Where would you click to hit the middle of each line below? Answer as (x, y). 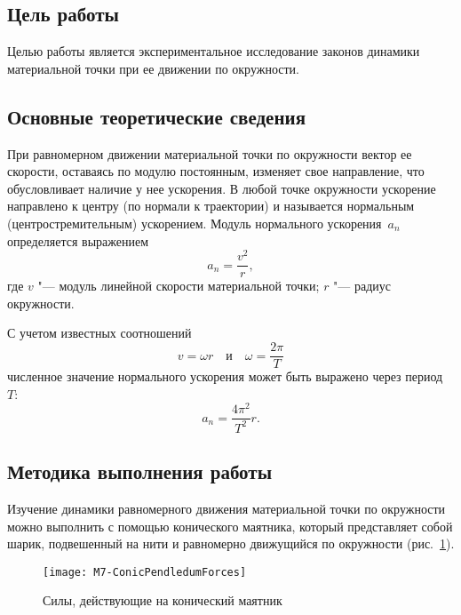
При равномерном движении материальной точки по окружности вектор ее (210, 153)
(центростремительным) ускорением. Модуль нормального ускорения (195, 223)
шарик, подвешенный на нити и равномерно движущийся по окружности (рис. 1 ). (231, 543)
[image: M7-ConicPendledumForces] (145, 572)
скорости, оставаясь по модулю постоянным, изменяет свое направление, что (216, 171)
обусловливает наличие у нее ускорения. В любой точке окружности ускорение (222, 188)
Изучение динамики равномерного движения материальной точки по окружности (227, 509)
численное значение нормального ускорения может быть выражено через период (225, 376)
